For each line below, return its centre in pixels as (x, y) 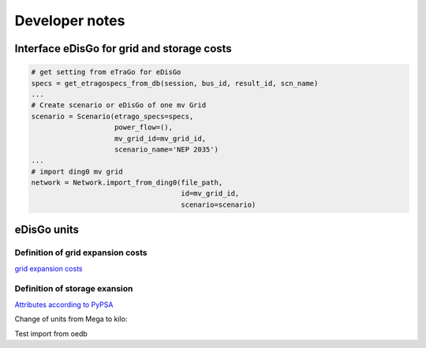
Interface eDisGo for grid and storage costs (123, 49)
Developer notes (70, 21)
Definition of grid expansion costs (81, 253)
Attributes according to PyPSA (64, 305)
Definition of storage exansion (74, 289)
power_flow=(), (144, 127)
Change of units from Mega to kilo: (71, 319)
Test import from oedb (51, 333)
